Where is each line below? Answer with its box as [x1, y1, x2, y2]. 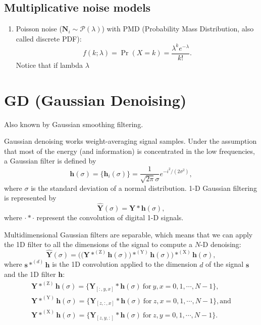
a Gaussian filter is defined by [4, 155, 96, 166]
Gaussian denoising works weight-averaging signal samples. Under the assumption [4, 136, 257, 146]
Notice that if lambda [16, 59, 83, 70]
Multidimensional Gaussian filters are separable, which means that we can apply [4, 229, 253, 239]
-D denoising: [200, 239, 241, 250]
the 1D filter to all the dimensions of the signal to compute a [4, 239, 193, 250]
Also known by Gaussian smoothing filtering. [4, 118, 143, 129]
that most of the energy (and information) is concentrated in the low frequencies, [4, 145, 255, 156]
